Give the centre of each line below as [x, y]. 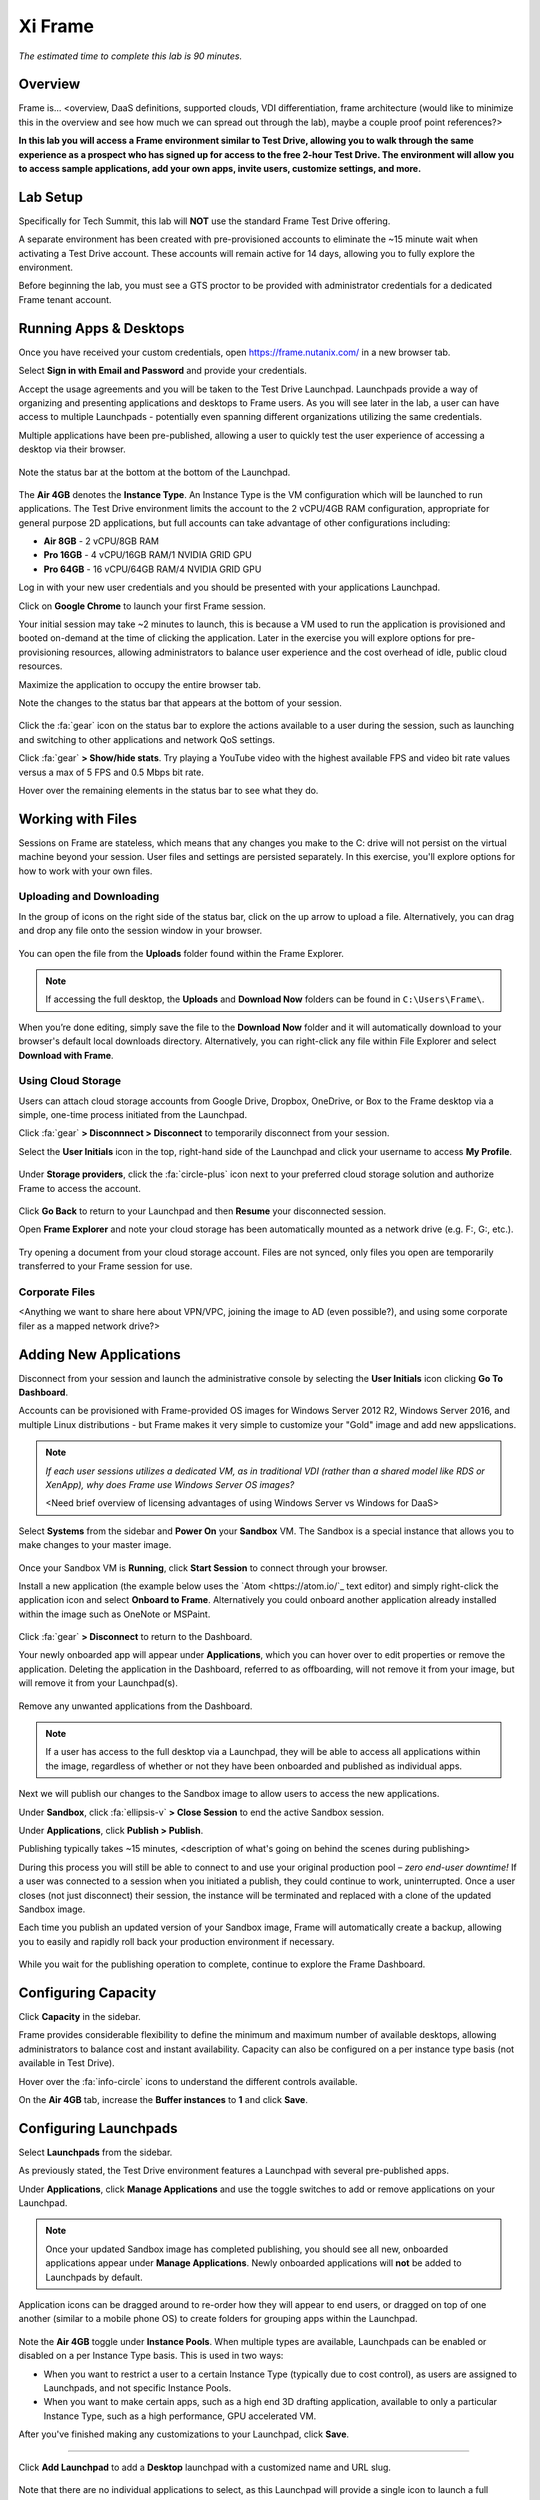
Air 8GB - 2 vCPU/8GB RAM [101, 541]
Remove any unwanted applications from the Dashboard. [135, 1706]
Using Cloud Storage [70, 1081]
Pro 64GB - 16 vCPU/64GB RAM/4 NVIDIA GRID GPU [152, 569]
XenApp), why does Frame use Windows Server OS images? [170, 1484]
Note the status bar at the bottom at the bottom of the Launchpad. [154, 472]
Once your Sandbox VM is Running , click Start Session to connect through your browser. [203, 1567]
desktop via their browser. [72, 449]
